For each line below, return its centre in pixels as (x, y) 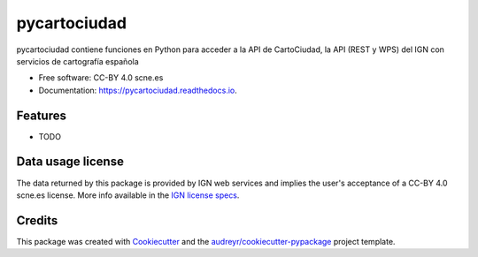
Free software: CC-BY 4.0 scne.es (101, 78)
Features (41, 115)
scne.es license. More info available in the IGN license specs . (128, 195)
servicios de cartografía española (77, 61)
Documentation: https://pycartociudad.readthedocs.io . (138, 90)
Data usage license (70, 162)
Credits (37, 220)
